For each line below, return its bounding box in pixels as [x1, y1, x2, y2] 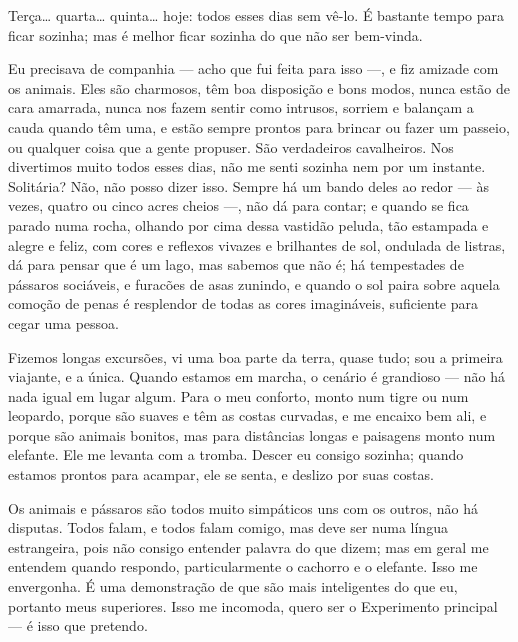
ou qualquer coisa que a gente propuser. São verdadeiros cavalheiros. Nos [8, 136, 454, 157]
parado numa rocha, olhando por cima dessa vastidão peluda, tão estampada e [8, 214, 489, 235]
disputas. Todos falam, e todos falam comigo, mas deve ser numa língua [8, 517, 448, 538]
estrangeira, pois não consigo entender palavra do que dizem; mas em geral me [8, 536, 489, 557]
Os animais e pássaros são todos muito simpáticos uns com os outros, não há [8, 497, 478, 518]
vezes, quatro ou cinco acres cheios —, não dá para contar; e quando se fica [8, 195, 469, 216]
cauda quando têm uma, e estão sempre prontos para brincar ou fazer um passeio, [8, 116, 510, 137]
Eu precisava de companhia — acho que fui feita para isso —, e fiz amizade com [8, 58, 499, 79]
